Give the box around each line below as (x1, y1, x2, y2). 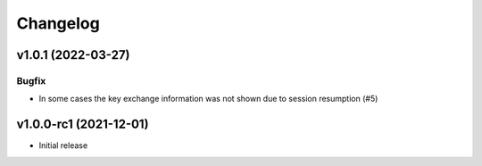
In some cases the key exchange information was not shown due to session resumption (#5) (38, 94, 378, 104)
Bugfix (16, 74, 46, 87)
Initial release (38, 140, 88, 151)
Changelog (16, 13, 100, 33)
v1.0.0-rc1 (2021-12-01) (16, 117, 149, 132)
